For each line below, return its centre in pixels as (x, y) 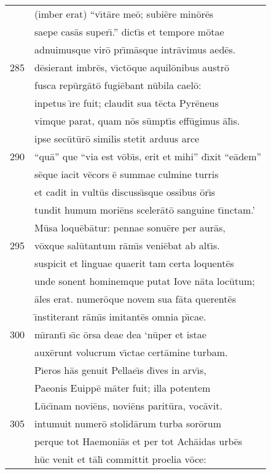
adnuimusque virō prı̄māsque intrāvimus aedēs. (135, 49)
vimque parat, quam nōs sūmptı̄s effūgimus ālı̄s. (137, 121)
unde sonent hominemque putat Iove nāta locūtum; (145, 281)
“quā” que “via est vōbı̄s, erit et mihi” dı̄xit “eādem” (148, 156)
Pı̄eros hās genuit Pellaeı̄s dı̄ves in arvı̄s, (120, 370)
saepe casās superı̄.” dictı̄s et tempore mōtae (129, 32)
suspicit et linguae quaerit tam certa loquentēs (134, 263)
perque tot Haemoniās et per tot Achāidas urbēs (139, 441)
